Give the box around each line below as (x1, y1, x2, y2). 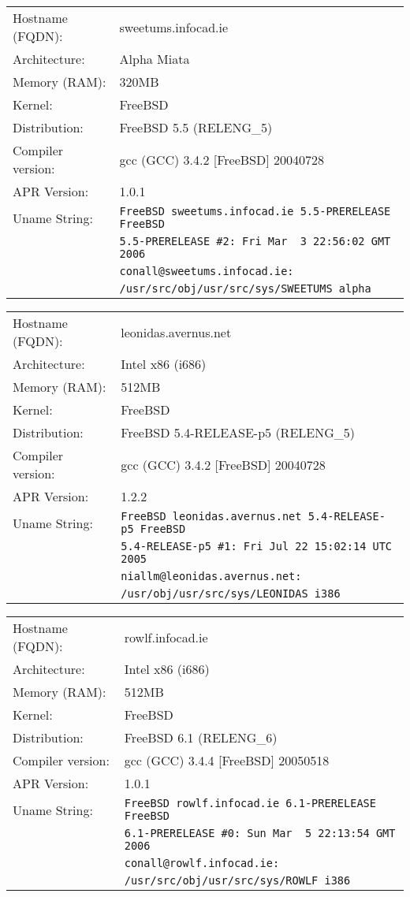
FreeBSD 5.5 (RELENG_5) (119, 118, 273, 136)
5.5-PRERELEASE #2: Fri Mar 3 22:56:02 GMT (119, 235, 391, 248)
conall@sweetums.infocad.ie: (119, 265, 294, 277)
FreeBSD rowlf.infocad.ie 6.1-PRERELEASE (124, 797, 376, 810)
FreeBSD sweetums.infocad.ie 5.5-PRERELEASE (119, 205, 391, 218)
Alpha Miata (119, 50, 190, 68)
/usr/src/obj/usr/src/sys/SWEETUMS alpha (119, 282, 371, 295)
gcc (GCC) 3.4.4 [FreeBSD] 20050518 (124, 751, 330, 769)
